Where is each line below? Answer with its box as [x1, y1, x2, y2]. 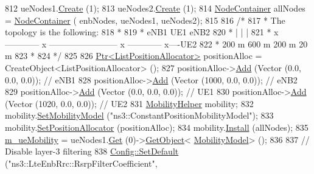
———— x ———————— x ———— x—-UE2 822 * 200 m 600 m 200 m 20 [5, 37, 308, 50]
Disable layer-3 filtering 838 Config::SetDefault [5, 145, 179, 158]
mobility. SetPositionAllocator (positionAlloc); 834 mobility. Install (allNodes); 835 [5, 120, 309, 133]
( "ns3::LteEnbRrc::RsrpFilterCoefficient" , [5, 156, 158, 169]
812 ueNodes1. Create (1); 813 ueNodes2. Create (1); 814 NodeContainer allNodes [5, 2, 305, 14]
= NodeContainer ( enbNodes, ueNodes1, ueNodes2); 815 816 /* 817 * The [5, 13, 285, 26]
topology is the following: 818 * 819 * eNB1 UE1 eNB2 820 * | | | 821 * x [5, 26, 279, 38]
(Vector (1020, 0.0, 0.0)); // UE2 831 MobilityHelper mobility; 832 [5, 97, 254, 110]
